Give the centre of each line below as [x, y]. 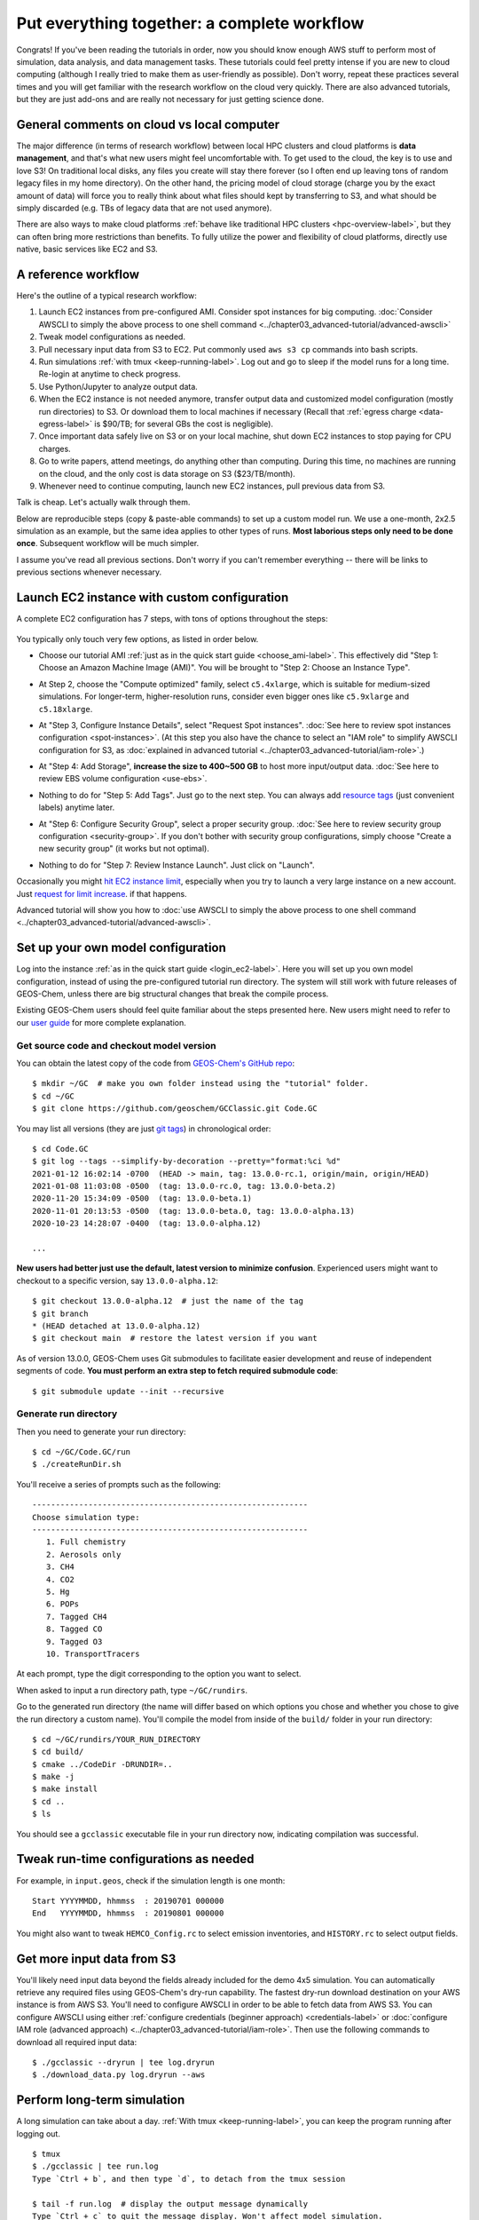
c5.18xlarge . [66, 709]
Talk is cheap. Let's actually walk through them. [103, 503]
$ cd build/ [58, 1752]
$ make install [65, 1789]
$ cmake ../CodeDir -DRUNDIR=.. [102, 1764]
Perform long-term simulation [101, 2100]
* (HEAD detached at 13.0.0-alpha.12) [117, 1326]
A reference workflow [78, 274]
